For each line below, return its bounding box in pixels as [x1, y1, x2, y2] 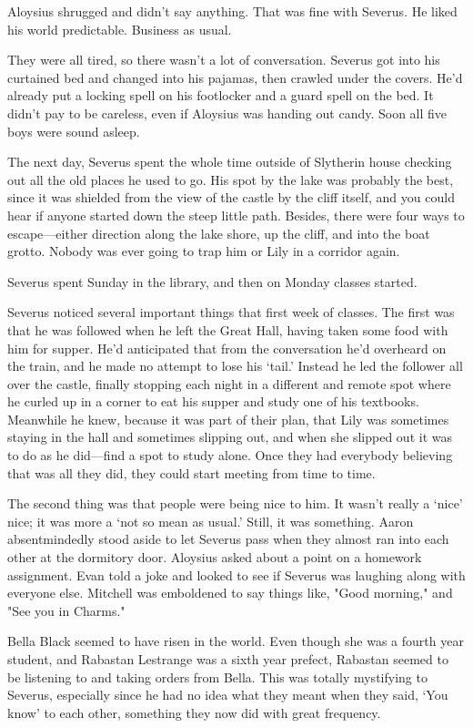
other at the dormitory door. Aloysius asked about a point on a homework [7, 548, 422, 567]
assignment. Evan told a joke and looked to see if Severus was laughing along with [7, 565, 466, 584]
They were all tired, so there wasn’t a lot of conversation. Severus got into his [7, 50, 440, 69]
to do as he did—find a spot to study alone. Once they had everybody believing [7, 446, 453, 465]
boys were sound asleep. [7, 121, 140, 140]
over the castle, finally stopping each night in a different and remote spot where [7, 374, 451, 393]
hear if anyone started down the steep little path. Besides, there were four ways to [7, 205, 465, 224]
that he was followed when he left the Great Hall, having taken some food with [7, 320, 448, 339]
